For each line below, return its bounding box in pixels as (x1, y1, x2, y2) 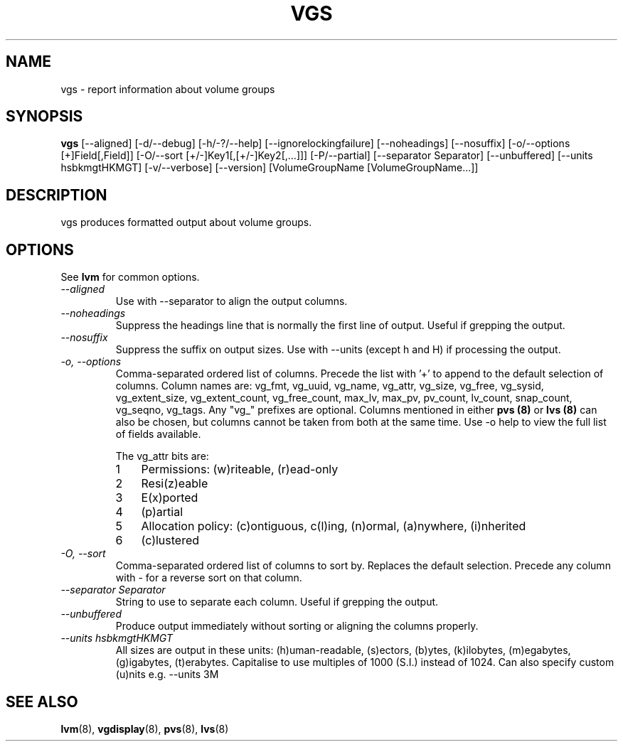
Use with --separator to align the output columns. (115, 295, 348, 308)
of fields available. (115, 428, 201, 441)
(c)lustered (141, 533, 200, 548)
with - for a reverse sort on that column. (115, 571, 302, 584)
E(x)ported (141, 490, 198, 505)
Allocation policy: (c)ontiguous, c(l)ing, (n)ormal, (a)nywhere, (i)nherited (141, 519, 526, 534)
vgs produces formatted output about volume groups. (60, 216, 312, 229)
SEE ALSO (6, 692, 78, 711)
